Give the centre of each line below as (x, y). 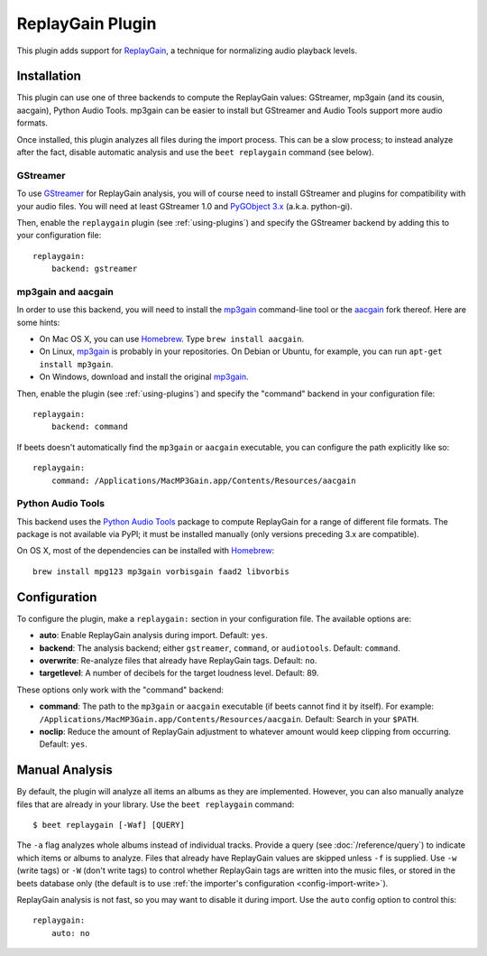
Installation (49, 76)
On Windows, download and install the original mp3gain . (144, 377)
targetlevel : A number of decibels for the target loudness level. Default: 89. (179, 673)
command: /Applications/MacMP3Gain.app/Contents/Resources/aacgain (203, 480)
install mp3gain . (76, 364)
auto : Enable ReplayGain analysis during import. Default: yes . (153, 636)
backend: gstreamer (94, 269)
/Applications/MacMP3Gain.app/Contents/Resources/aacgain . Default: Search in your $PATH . (229, 719)
